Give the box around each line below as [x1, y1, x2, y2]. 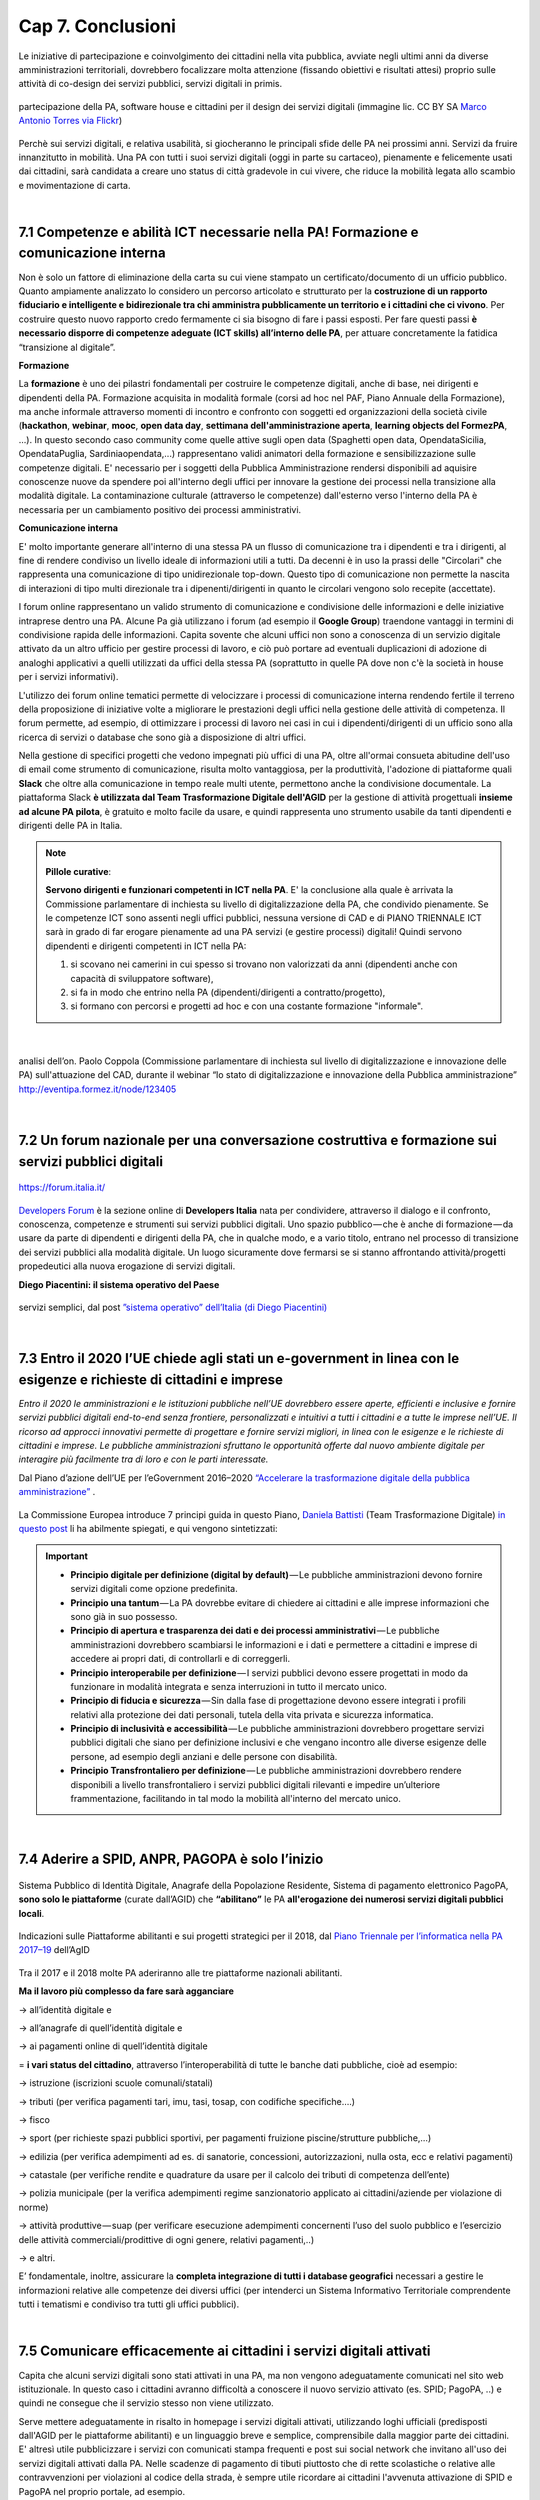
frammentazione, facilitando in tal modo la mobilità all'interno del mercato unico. [70, 1793, 402, 1805]
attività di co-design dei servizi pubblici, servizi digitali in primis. [18, 78, 283, 90]
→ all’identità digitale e [18, 2003, 112, 2015]
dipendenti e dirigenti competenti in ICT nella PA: [45, 940, 247, 952]
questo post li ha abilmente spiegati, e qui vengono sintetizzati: [18, 1523, 279, 1535]
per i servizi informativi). [18, 671, 119, 683]
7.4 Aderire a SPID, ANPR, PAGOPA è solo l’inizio [18, 1851, 324, 1868]
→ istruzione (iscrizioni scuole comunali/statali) [18, 2077, 214, 2089]
